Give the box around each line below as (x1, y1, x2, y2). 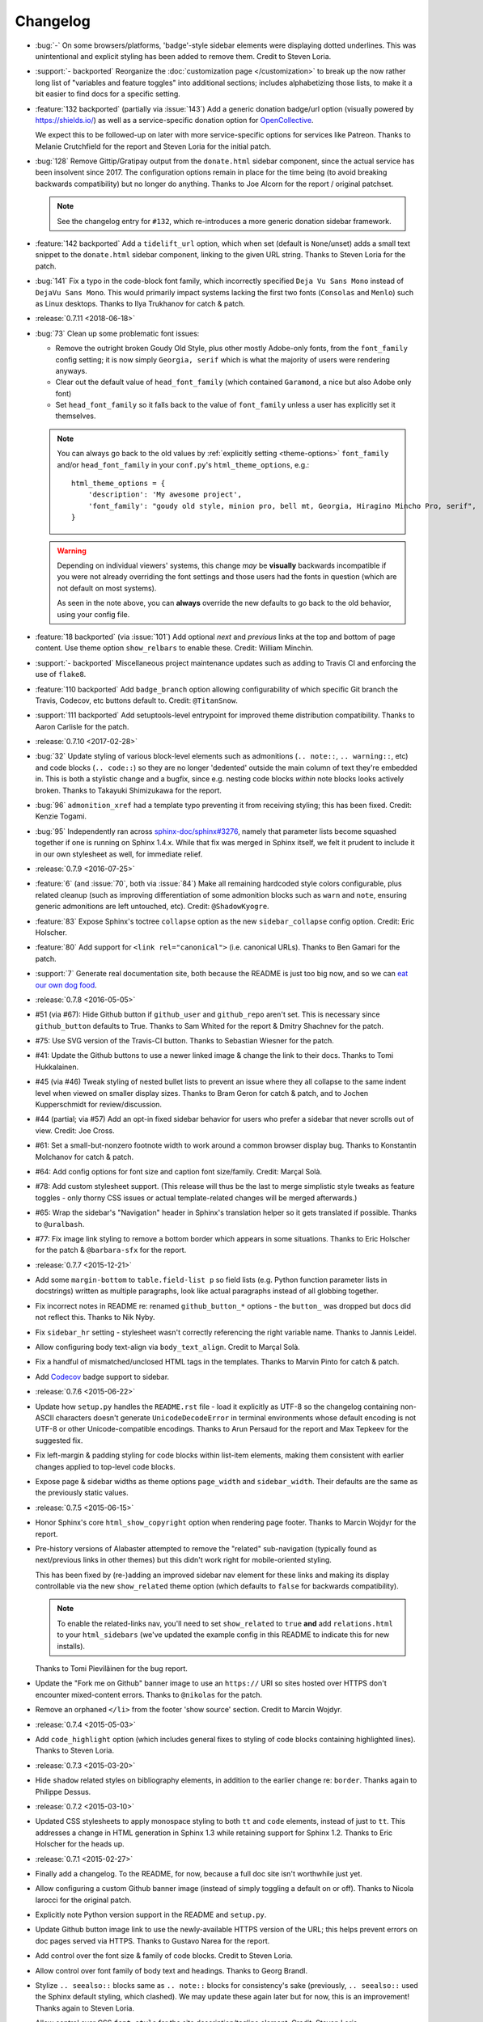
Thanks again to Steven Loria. (35, 2003, 135, 2013)
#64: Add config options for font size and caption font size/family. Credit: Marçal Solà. (35, 1166, 323, 1176)
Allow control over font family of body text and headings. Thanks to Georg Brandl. (35, 1965, 308, 1975)
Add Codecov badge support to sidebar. (35, 1372, 170, 1381)
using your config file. (57, 609, 130, 619)
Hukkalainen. (35, 1062, 79, 1072)
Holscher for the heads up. (35, 1839, 125, 1849)
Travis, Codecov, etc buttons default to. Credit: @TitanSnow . (35, 696, 238, 705)
